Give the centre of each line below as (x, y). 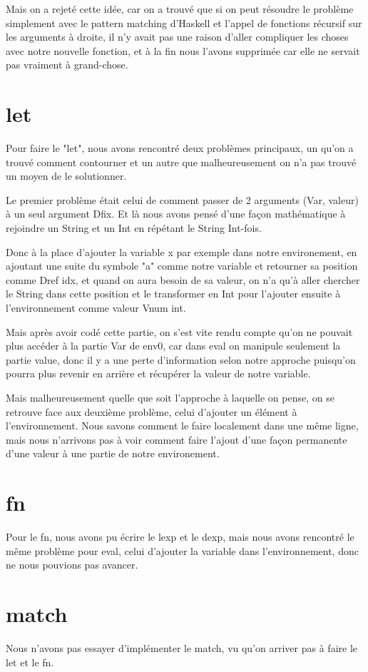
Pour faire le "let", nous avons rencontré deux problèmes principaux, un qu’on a (180, 148)
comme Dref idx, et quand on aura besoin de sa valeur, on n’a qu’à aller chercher (183, 279)
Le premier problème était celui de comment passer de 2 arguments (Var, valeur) (182, 199)
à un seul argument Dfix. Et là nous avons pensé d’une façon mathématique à (176, 214)
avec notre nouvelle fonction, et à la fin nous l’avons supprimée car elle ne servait (183, 50)
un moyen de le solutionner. (66, 176)
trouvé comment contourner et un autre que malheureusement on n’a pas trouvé (181, 162)
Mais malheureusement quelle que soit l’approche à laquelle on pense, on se (170, 397)
